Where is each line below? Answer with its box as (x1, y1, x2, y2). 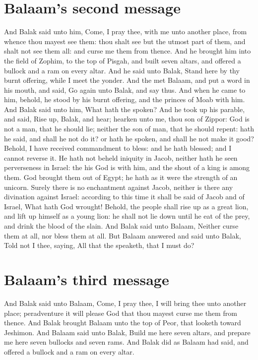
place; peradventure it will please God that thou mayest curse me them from (4, 307, 237, 318)
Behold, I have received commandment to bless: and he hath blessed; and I (4, 143, 232, 153)
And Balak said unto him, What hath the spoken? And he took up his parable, (4, 104, 245, 114)
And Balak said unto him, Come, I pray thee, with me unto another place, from (4, 26, 247, 37)
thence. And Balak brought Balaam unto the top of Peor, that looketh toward (4, 317, 241, 328)
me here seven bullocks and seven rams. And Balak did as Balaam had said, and (4, 337, 249, 347)
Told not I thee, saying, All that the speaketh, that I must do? (4, 240, 194, 250)
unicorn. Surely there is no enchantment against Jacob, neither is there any (4, 181, 233, 192)
